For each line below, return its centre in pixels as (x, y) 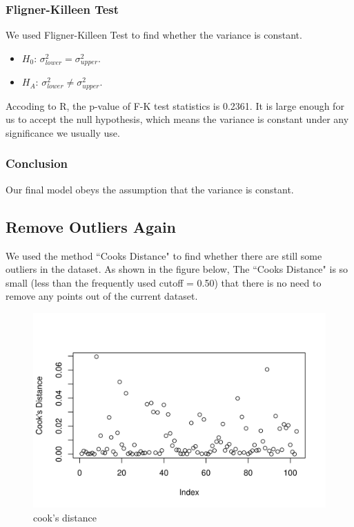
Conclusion (37, 163)
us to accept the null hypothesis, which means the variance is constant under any (177, 119)
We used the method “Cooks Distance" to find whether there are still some (164, 255)
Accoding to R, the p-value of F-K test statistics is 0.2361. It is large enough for (175, 105)
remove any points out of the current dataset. (102, 296)
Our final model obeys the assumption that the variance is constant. (150, 189)
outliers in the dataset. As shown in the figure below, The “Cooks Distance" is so (177, 269)
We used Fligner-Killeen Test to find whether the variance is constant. (154, 35)
